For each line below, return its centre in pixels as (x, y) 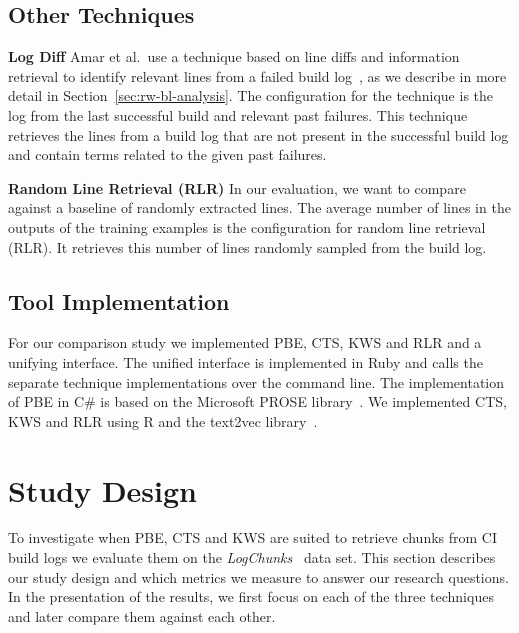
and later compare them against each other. (142, 615)
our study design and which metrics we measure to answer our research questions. (258, 576)
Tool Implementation (119, 300)
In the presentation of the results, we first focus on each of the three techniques (251, 596)
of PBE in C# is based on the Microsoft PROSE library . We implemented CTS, (257, 401)
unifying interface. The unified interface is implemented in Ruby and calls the (245, 361)
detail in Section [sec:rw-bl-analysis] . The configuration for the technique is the (251, 95)
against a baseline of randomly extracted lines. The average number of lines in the (259, 207)
